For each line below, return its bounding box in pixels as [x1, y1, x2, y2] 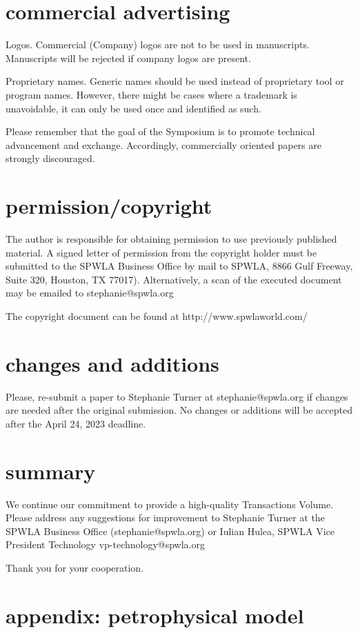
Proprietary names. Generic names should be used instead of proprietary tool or [6, 74, 344, 88]
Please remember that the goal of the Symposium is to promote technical [6, 124, 315, 139]
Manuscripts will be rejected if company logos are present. [6, 50, 251, 65]
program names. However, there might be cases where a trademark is [6, 87, 297, 101]
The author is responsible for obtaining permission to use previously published [6, 232, 337, 245]
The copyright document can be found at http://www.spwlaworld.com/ [6, 308, 308, 323]
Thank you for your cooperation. [6, 560, 144, 574]
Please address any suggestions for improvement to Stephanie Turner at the [6, 510, 325, 525]
